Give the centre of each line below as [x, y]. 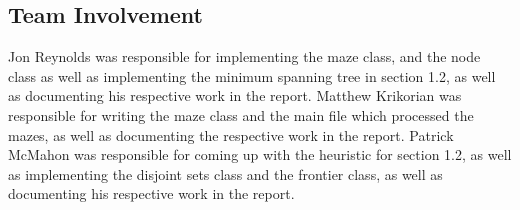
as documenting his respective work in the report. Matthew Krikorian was [235, 95]
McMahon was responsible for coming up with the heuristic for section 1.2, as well [260, 154]
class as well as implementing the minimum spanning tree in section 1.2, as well [252, 75]
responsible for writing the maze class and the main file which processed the [241, 114]
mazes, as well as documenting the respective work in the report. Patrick [231, 134]
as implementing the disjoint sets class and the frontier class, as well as [225, 173]
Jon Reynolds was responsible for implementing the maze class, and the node [244, 56]
